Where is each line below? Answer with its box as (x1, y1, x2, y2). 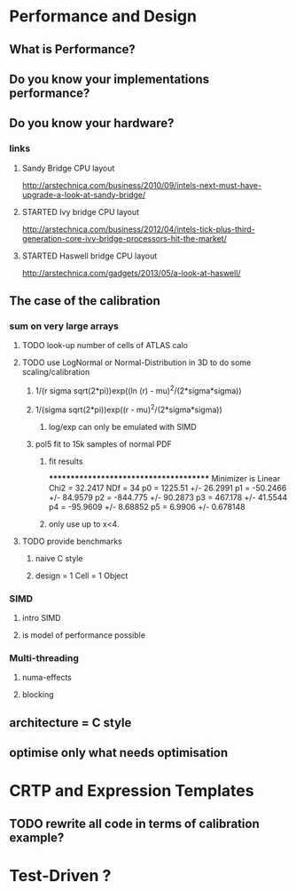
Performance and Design (9, 6, 198, 27)
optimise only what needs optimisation (9, 745, 229, 760)
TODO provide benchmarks (21, 536, 122, 546)
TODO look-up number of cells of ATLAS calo (21, 340, 189, 351)
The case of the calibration (9, 293, 161, 308)
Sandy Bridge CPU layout (21, 163, 115, 173)
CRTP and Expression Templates (9, 781, 254, 801)
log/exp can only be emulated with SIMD (48, 421, 197, 432)
